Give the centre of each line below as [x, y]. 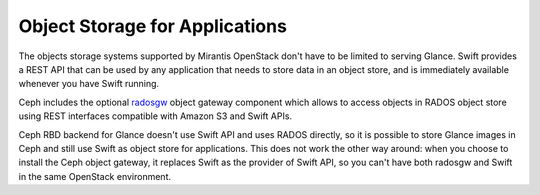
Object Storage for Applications [152, 26]
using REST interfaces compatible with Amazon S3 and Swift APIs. [155, 116]
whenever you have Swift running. [89, 84]
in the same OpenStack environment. [95, 176]
